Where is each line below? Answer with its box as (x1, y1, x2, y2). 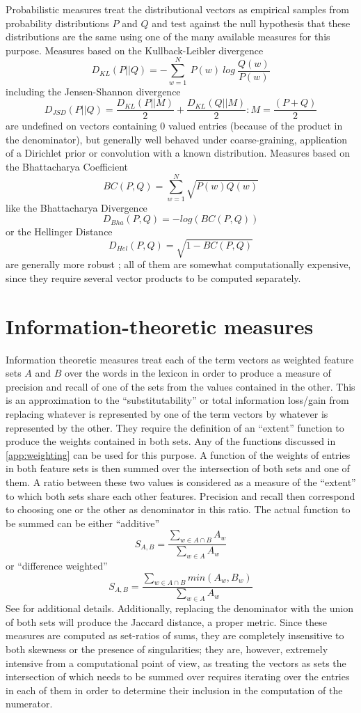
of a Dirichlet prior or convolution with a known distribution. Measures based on (6, 146, 351, 160)
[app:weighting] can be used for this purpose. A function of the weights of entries (6, 447, 351, 462)
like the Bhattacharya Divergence (6, 200, 147, 214)
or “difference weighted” (6, 558, 108, 573)
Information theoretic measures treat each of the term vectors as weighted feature (6, 352, 354, 366)
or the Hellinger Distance (6, 224, 113, 239)
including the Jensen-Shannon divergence (6, 84, 181, 98)
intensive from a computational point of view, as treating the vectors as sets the (6, 655, 346, 670)
